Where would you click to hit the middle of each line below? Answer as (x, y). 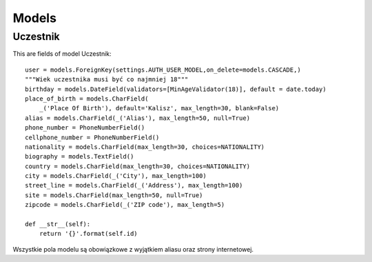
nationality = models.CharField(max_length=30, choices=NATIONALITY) (145, 147)
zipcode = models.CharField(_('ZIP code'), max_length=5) (125, 205)
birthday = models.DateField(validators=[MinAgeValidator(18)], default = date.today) (176, 89)
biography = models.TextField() (80, 157)
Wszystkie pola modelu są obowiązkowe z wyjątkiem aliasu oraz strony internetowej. (133, 249)
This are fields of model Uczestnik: (62, 54)
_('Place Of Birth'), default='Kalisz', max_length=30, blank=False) (159, 108)
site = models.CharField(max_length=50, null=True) (114, 195)
